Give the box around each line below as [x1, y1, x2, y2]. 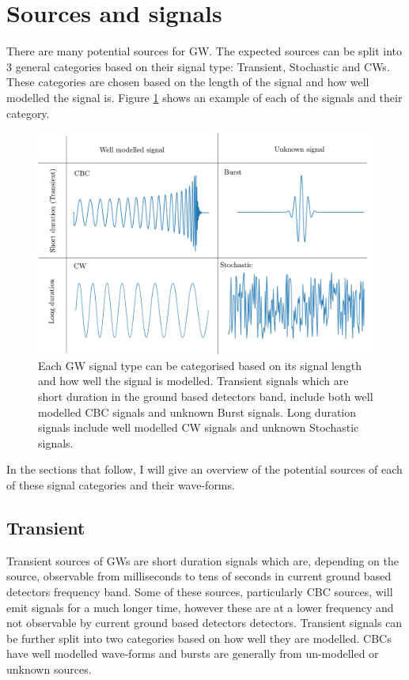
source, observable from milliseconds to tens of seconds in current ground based [6, 568, 392, 584]
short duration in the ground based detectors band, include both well [38, 388, 373, 405]
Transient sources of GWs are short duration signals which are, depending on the [6, 552, 399, 569]
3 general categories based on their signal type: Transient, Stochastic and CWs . [6, 58, 390, 74]
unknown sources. [6, 660, 92, 677]
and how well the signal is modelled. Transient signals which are [38, 372, 349, 389]
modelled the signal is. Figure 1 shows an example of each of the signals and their [6, 89, 403, 105]
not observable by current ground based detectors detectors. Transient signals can [6, 614, 403, 631]
